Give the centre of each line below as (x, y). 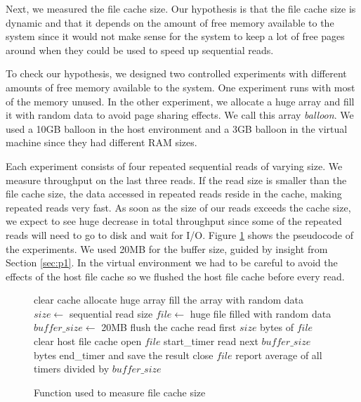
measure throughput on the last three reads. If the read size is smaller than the (176, 180)
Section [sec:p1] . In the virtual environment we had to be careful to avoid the (172, 262)
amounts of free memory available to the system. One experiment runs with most (180, 87)
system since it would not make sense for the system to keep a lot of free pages (175, 36)
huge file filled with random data (261, 313)
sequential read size (111, 313)
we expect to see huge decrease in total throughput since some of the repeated (174, 221)
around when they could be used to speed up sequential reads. (140, 50)
